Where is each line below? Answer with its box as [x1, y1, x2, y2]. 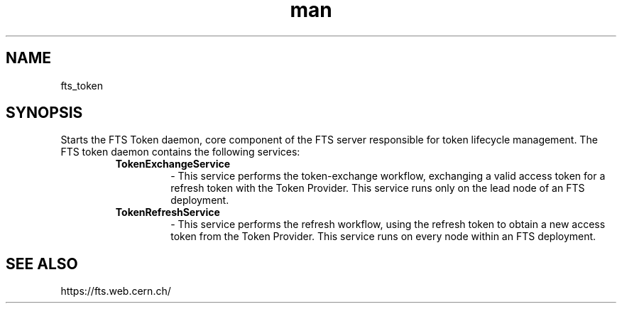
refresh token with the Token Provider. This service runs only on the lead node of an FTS [170, 182, 585, 195]
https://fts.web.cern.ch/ [60, 285, 171, 298]
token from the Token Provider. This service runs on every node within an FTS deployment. [170, 230, 596, 243]
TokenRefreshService [115, 206, 220, 219]
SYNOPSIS [6, 104, 83, 122]
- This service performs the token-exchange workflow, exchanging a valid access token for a [170, 170, 606, 183]
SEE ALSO [6, 254, 78, 273]
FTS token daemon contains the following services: [60, 146, 300, 158]
